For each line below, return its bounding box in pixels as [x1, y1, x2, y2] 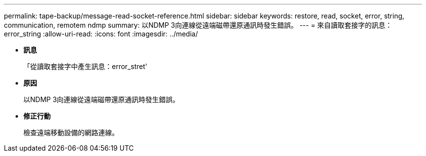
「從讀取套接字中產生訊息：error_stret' [23, 62, 147, 70]
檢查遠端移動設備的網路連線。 [23, 128, 119, 137]
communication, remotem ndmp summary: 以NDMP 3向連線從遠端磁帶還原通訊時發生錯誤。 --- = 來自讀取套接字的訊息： [4, 21, 392, 29]
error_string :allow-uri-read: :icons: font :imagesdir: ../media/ [4, 30, 198, 38]
